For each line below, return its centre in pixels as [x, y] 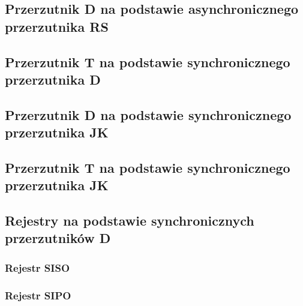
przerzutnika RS [57, 26]
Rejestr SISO [37, 267]
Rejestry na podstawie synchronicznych [130, 220]
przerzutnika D [53, 79]
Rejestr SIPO [38, 295]
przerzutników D [58, 238]
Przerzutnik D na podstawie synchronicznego [148, 114]
